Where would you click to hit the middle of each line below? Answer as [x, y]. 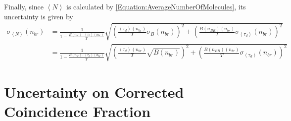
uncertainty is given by [39, 16]
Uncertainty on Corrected [94, 91]
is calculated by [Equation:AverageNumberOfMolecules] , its [156, 6]
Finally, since [24, 6]
